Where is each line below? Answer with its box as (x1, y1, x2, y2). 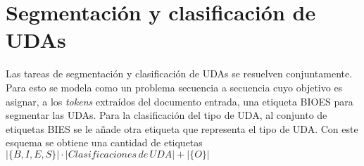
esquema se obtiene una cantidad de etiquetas (6, 135, 203, 150)
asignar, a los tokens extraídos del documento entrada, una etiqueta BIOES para (6, 94, 353, 108)
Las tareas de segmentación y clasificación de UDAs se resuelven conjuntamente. (6, 66, 353, 81)
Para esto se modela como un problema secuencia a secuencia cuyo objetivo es (6, 79, 343, 94)
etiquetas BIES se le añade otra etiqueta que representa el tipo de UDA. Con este (6, 121, 358, 136)
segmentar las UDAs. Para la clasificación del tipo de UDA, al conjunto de (6, 108, 327, 122)
